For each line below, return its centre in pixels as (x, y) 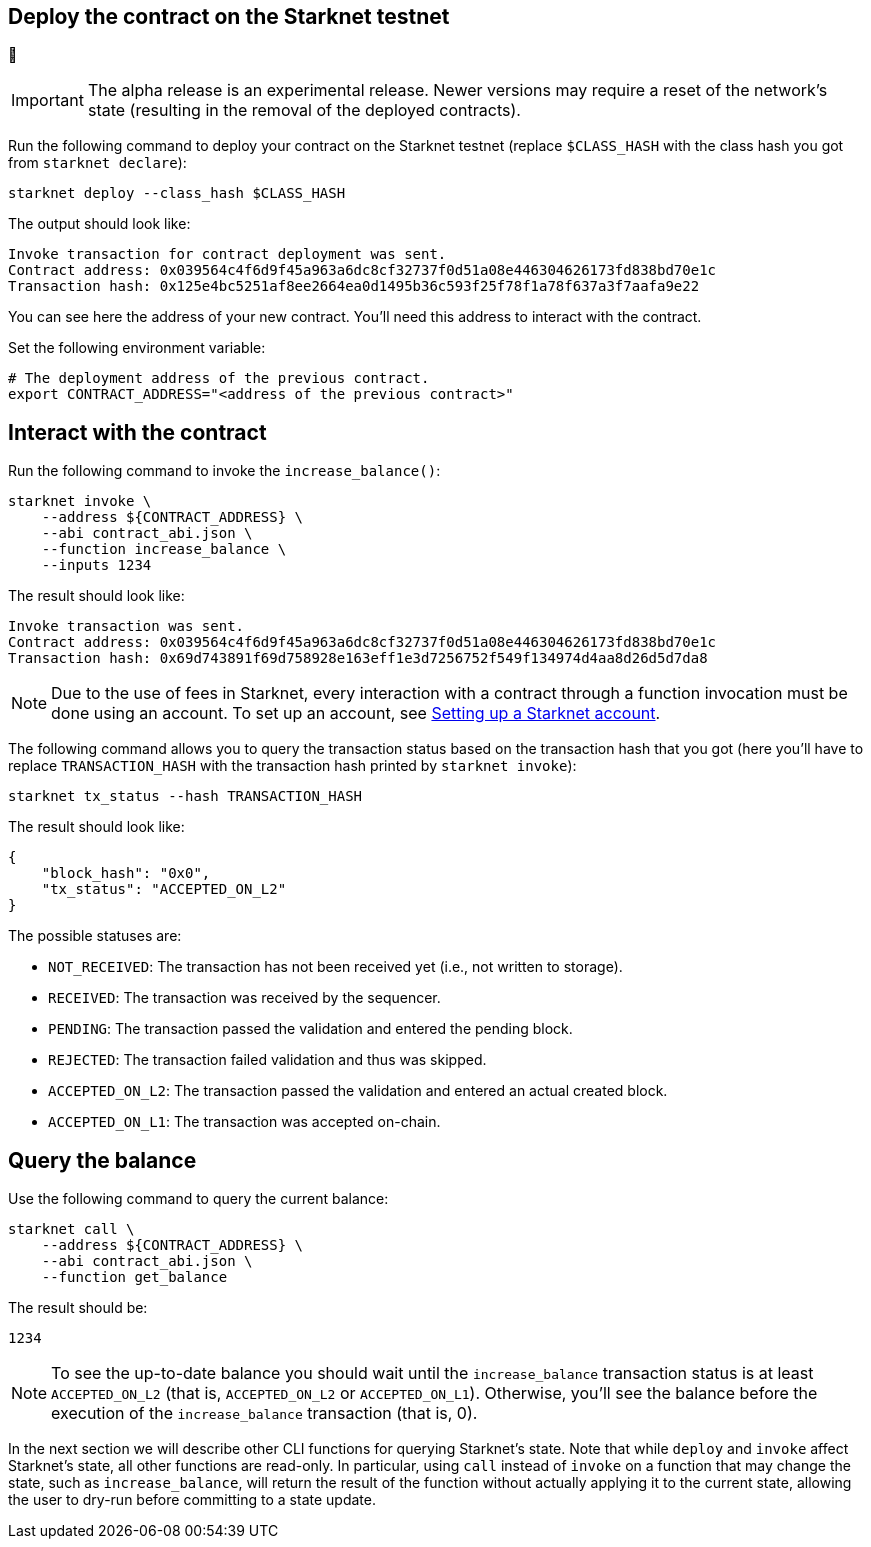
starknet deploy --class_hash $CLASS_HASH (177, 193)
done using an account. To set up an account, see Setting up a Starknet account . (356, 713)
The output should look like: (99, 224)
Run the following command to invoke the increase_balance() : (224, 471)
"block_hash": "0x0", (126, 873)
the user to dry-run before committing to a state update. (192, 1500)
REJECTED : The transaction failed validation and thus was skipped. (267, 1060)
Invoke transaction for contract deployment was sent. (227, 254)
